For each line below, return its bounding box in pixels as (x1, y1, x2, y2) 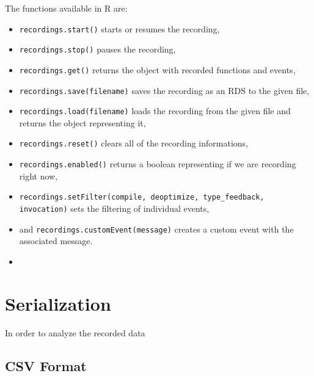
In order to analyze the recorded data (5, 326, 145, 339)
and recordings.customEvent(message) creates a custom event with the (19, 222, 294, 235)
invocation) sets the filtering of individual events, (19, 202, 210, 215)
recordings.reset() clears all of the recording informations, (19, 137, 248, 150)
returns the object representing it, (19, 116, 146, 129)
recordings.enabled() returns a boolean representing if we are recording (19, 157, 296, 170)
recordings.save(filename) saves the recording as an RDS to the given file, (19, 84, 310, 96)
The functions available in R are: (5, 2, 128, 14)
